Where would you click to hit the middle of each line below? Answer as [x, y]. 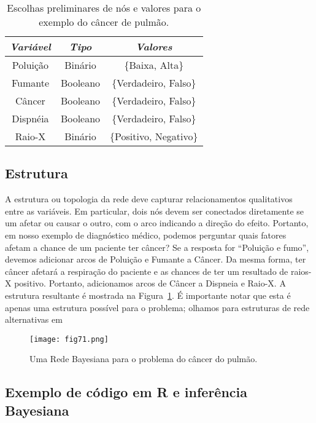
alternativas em [34, 319]
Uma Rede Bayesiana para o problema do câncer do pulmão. [144, 359]
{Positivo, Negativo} [154, 136]
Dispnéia [30, 118]
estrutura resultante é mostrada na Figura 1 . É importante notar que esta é [148, 295]
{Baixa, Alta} [154, 65]
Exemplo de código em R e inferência [126, 392]
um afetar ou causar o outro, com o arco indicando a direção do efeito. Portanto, [157, 223]
